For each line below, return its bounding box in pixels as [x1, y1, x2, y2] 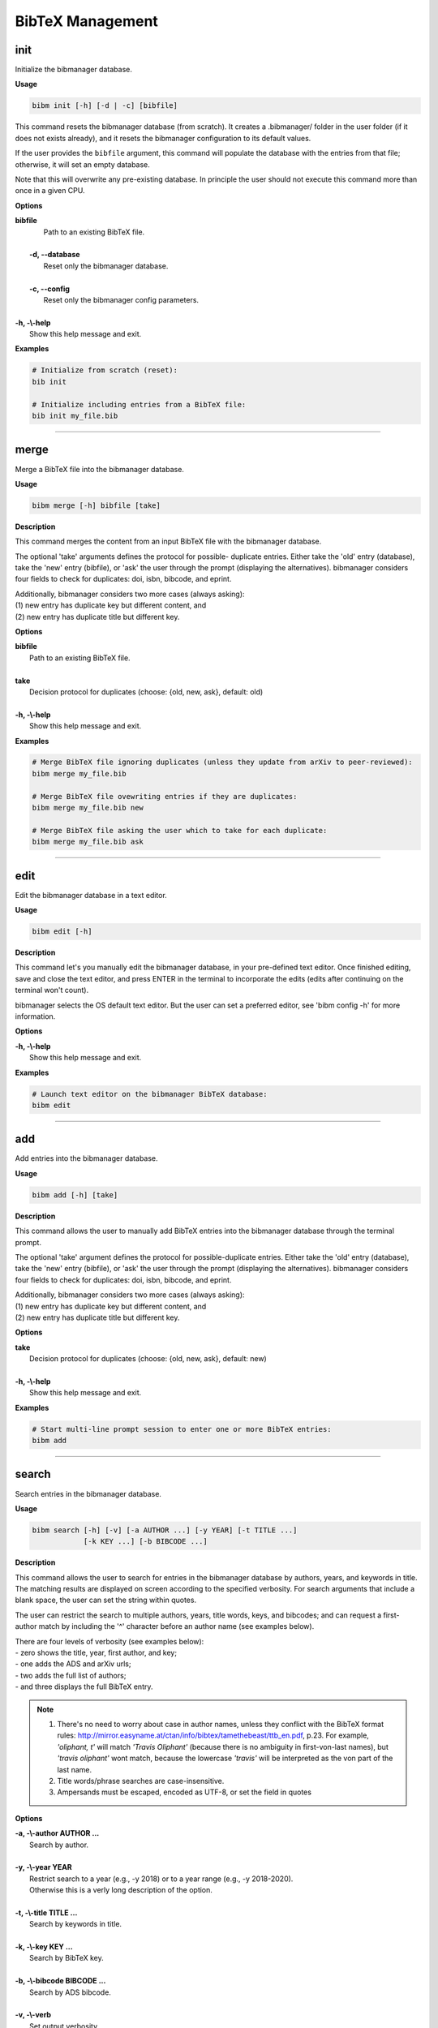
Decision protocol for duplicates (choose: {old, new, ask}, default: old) [29, 686, 264, 697]
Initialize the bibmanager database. [15, 65, 133, 75]
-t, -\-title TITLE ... [15, 1907, 78, 1918]
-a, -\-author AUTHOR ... [15, 1828, 100, 1838]
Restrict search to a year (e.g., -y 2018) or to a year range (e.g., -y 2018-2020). [29, 1874, 294, 1884]
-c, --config [29, 284, 71, 294]
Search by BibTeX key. [29, 1953, 105, 1963]
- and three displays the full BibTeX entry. [15, 1682, 153, 1691]
